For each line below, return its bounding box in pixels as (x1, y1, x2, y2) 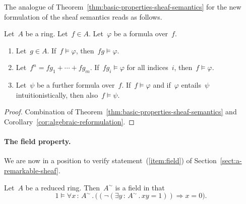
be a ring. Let (25, 28, 68, 39)
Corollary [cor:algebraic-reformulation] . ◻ (4, 116, 135, 126)
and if (153, 80, 171, 90)
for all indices (127, 62, 168, 73)
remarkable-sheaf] (4, 165, 58, 175)
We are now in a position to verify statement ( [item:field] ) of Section (4, 155, 217, 166)
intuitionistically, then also (16, 89, 98, 100)
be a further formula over (37, 80, 115, 90)
